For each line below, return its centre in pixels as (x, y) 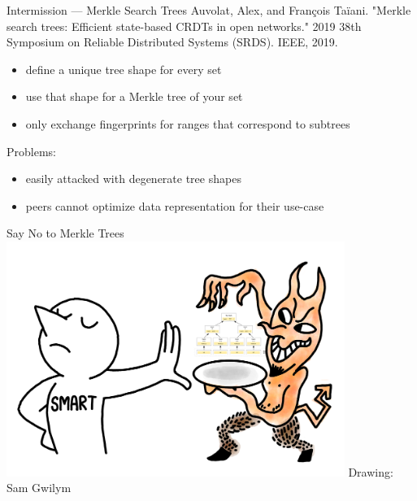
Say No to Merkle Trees (65, 233)
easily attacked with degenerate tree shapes (133, 179)
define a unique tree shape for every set (124, 69)
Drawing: (371, 471)
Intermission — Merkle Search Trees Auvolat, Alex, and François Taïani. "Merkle (209, 10)
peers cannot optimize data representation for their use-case (175, 205)
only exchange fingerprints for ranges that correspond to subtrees (188, 123)
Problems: (31, 151)
